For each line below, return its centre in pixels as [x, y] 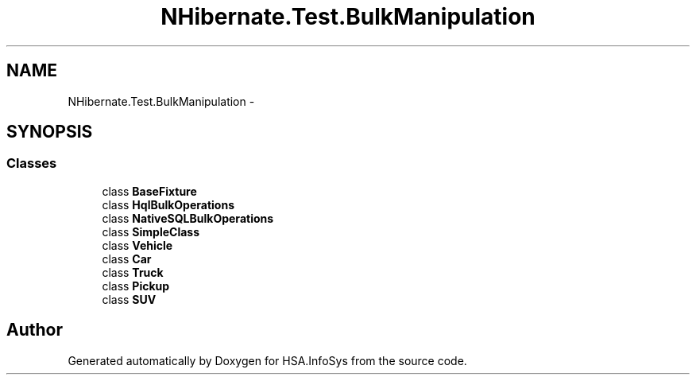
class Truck [133, 272]
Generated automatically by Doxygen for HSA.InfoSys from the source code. [267, 360]
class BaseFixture [149, 191]
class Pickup [136, 286]
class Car [127, 259]
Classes [32, 163]
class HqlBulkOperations [168, 204]
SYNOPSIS [50, 132]
